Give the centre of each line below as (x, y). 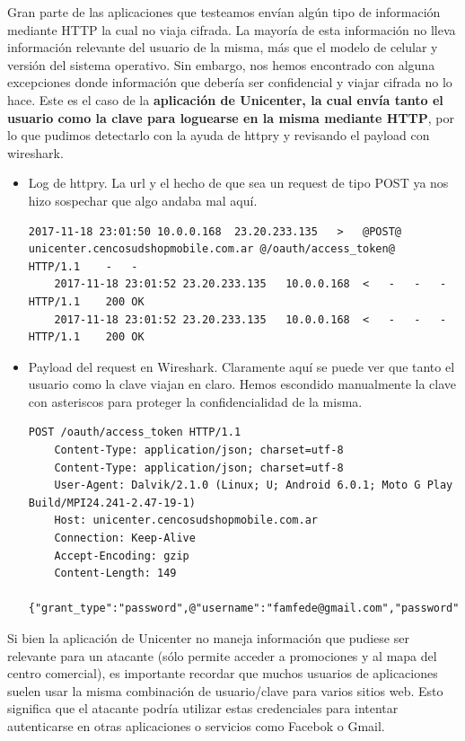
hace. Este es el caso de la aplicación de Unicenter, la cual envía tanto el (225, 99)
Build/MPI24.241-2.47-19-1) (112, 503)
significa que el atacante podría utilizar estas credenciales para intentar (203, 708)
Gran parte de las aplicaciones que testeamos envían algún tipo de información (224, 12)
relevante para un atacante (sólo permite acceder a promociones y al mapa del (222, 655)
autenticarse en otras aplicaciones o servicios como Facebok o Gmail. (196, 725)
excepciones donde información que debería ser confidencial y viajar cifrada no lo (230, 82)
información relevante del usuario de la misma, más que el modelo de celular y (223, 47)
